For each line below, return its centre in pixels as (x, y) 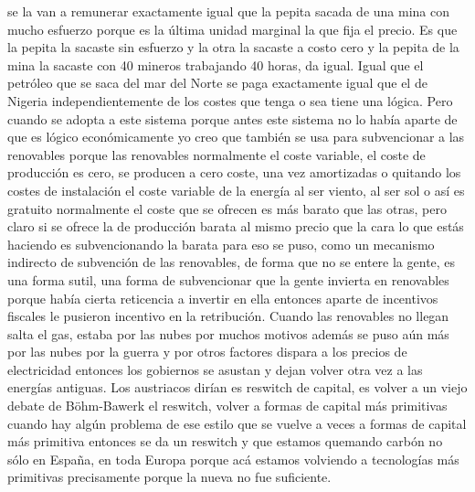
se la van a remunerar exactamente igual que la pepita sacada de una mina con (229, 11)
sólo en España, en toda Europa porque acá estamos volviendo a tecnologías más (233, 459)
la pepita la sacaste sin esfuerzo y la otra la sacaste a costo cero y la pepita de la (233, 47)
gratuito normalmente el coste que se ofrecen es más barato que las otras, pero (227, 208)
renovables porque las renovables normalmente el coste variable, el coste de (216, 154)
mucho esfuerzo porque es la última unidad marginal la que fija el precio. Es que (232, 29)
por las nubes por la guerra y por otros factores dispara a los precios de (207, 352)
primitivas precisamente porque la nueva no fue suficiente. (169, 477)
